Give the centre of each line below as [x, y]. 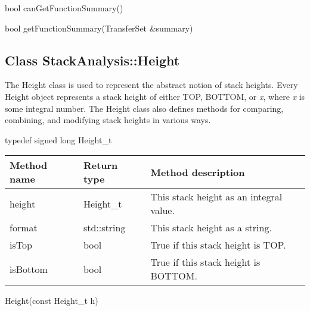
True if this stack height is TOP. [218, 245]
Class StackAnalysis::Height [92, 60]
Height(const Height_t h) [52, 301]
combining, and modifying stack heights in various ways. [108, 120]
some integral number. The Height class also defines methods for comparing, [144, 108]
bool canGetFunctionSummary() [64, 8]
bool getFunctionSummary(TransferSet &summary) [99, 28]
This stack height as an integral [216, 197]
